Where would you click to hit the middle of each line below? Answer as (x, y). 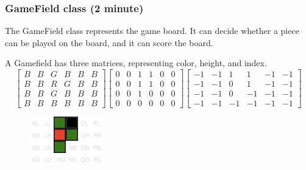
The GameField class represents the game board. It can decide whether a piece (152, 31)
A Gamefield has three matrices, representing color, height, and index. (136, 63)
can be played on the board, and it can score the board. (109, 42)
